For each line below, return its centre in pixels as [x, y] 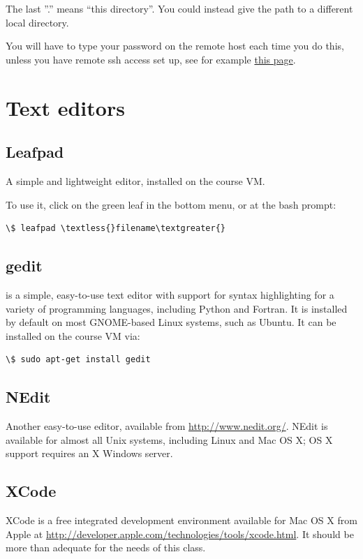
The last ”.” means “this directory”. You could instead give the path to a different [179, 8]
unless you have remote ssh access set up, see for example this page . [151, 59]
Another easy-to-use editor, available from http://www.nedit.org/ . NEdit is [167, 426]
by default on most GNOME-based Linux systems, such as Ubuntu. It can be [171, 322]
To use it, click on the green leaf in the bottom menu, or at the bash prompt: [171, 204]
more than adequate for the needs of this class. [106, 547]
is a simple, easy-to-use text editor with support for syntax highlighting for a [170, 294]
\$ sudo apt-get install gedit [78, 360]
